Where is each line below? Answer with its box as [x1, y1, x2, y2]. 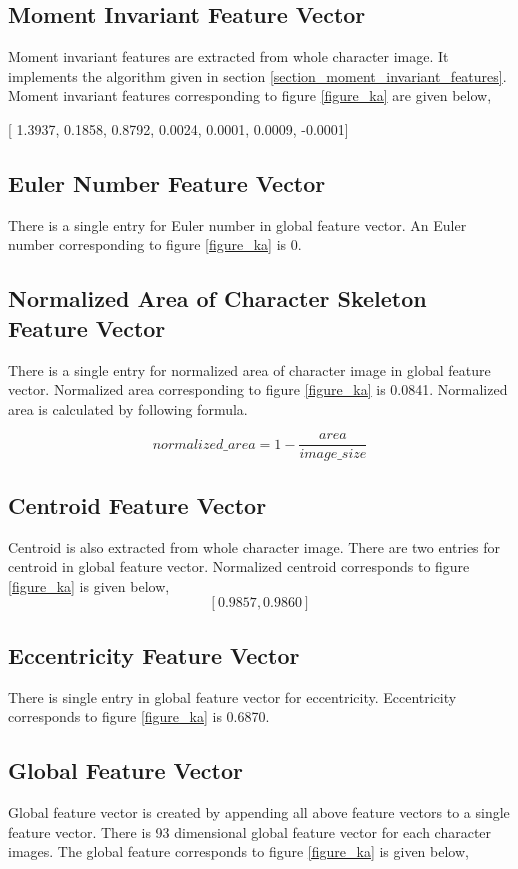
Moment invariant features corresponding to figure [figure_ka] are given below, [8, 85, 492, 106]
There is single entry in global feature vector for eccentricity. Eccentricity [8, 686, 457, 707]
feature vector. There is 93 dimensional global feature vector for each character [8, 821, 492, 842]
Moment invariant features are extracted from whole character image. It [8, 46, 449, 67]
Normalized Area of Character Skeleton [8, 283, 427, 314]
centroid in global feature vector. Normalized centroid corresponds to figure [8, 556, 470, 577]
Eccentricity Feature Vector [8, 639, 300, 670]
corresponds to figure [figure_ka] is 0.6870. [8, 706, 270, 727]
